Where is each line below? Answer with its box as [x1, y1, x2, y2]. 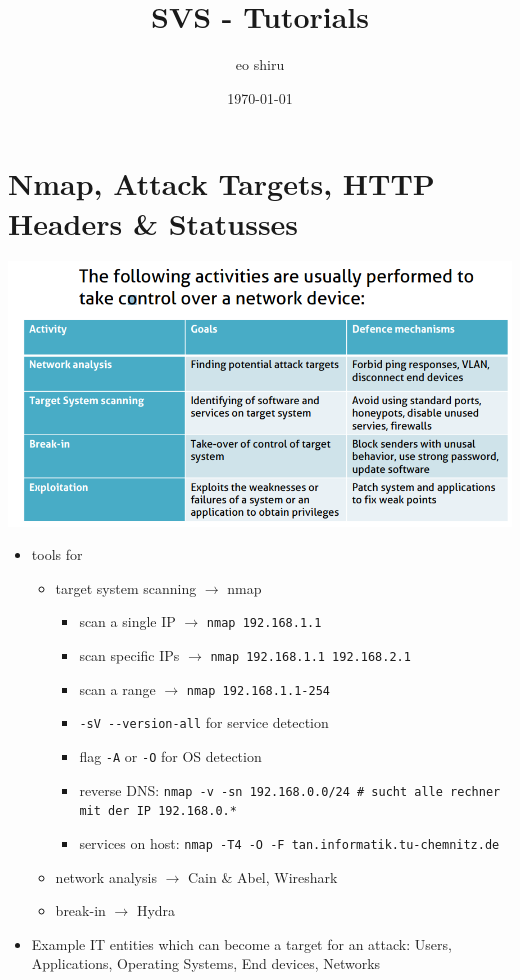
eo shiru [235, 54, 285, 75]
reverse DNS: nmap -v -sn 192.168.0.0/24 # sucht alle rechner [79, 779, 501, 800]
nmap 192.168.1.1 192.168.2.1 [210, 650, 411, 665]
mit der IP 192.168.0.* [79, 804, 237, 819]
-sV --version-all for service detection [79, 712, 329, 733]
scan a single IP [79, 611, 176, 632]
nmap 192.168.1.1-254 [186, 683, 330, 698]
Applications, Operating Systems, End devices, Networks [31, 953, 381, 974]
